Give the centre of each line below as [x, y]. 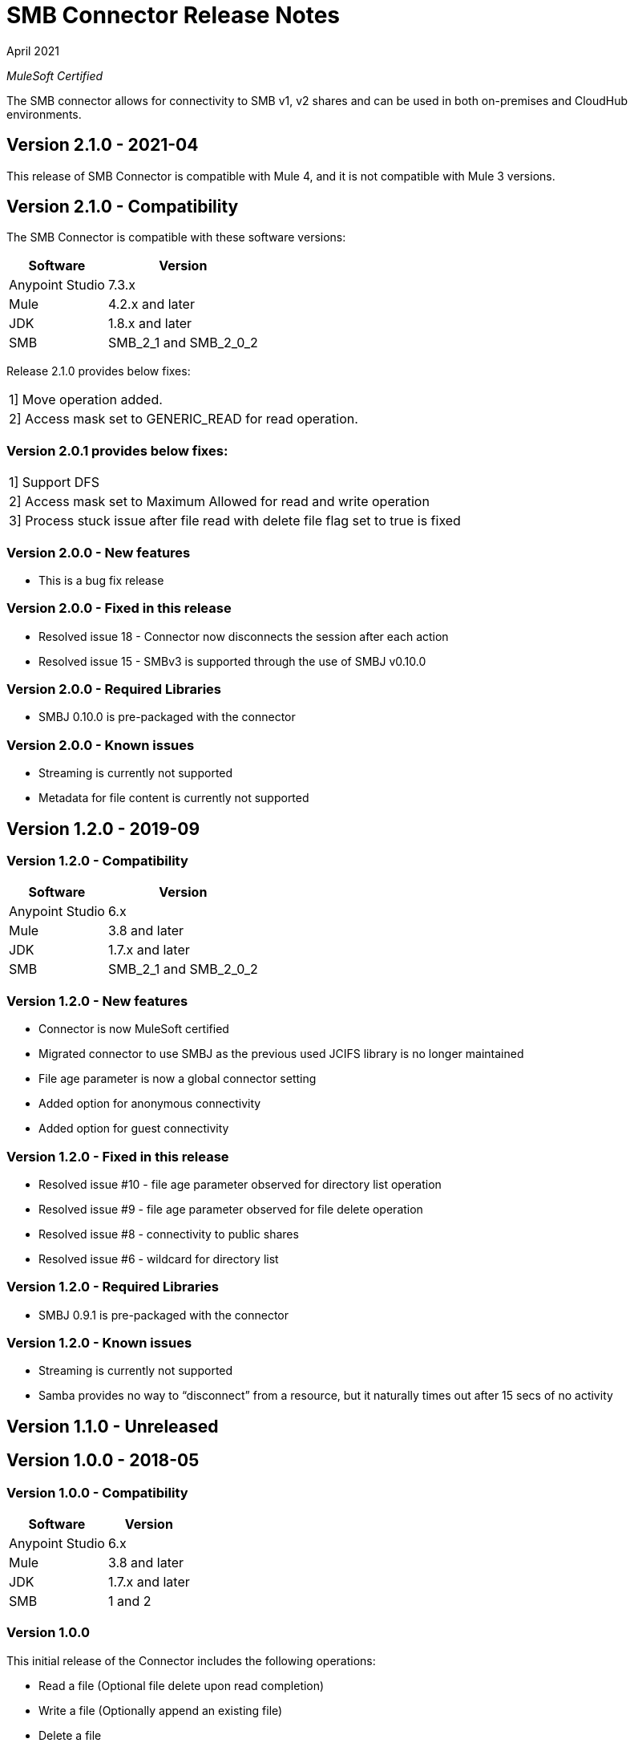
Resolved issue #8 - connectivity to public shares [169, 1234]
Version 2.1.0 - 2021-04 [103, 145]
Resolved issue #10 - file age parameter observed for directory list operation [240, 1184]
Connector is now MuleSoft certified [134, 1029]
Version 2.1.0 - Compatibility [123, 207]
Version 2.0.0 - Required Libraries [114, 689]
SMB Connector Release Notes [174, 15]
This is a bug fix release [101, 580]
